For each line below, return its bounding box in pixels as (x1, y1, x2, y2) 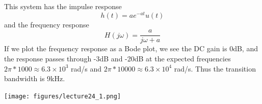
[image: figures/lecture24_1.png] (4, 92, 121, 100)
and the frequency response (4, 19, 89, 29)
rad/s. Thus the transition (174, 63, 256, 74)
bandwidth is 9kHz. (4, 73, 65, 84)
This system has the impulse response (4, 1, 122, 11)
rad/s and (71, 63, 102, 74)
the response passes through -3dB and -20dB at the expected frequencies (4, 53, 231, 63)
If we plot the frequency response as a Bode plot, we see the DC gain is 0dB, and (4, 43, 258, 54)
